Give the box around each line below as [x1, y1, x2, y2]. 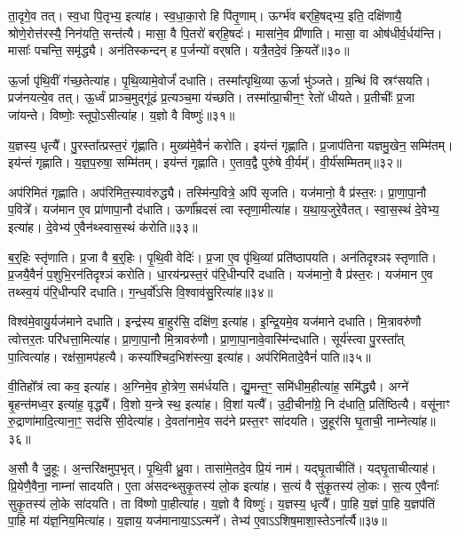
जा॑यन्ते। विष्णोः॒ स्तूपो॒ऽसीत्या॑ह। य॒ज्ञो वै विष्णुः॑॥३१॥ [8, 105, 235, 124]
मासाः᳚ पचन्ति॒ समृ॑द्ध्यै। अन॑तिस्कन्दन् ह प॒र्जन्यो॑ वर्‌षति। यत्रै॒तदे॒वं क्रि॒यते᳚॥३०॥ [8, 41, 350, 60]
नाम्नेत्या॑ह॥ [386, 412, 436, 430]
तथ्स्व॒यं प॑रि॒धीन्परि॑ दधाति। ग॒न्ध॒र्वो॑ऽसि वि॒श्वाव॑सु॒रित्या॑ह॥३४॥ [8, 282, 273, 300]
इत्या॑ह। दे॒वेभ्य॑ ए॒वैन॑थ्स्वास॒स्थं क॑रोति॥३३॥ [8, 217, 198, 236]
